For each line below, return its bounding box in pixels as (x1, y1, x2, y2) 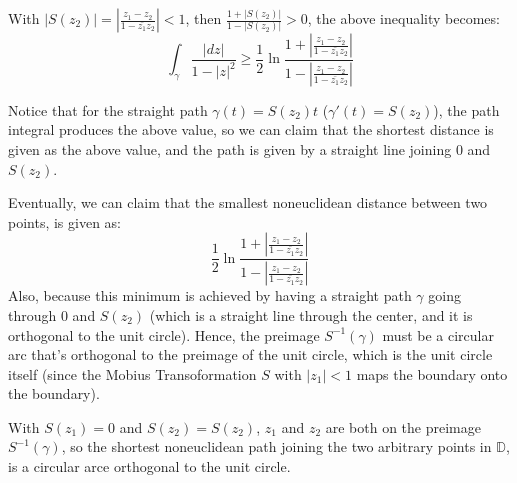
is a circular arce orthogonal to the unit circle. (8, 456, 291, 477)
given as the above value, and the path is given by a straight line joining (8, 139, 452, 160)
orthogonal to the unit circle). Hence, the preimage (8, 324, 320, 345)
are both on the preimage (325, 416, 481, 437)
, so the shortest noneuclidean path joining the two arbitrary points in (61, 436, 492, 457)
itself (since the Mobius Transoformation (8, 363, 257, 384)
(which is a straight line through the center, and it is (149, 304, 473, 325)
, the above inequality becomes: (307, 8, 500, 28)
